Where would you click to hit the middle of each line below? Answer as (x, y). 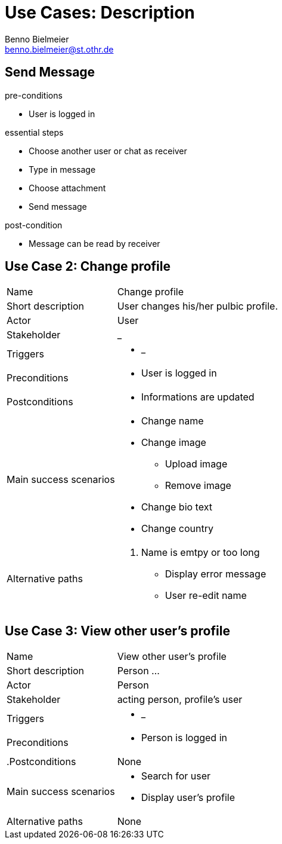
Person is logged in (184, 738)
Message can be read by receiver (94, 243)
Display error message (216, 574)
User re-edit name (206, 596)
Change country (177, 529)
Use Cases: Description (100, 13)
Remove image (198, 486)
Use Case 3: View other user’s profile (117, 631)
